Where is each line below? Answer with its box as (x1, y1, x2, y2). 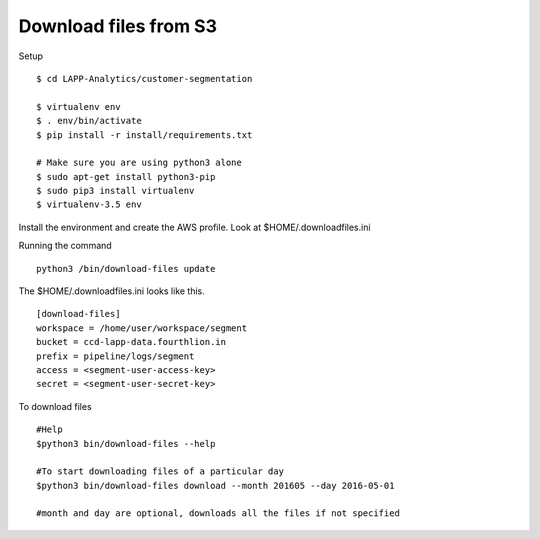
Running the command (18, 240, 112, 252)
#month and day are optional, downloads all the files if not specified (36, 508, 400, 519)
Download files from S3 (18, 15, 217, 37)
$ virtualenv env (36, 101, 121, 112)
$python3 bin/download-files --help (36, 438, 216, 449)
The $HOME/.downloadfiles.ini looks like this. (18, 285, 205, 297)
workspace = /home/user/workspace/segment (36, 322, 248, 334)
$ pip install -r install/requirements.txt (36, 129, 253, 140)
